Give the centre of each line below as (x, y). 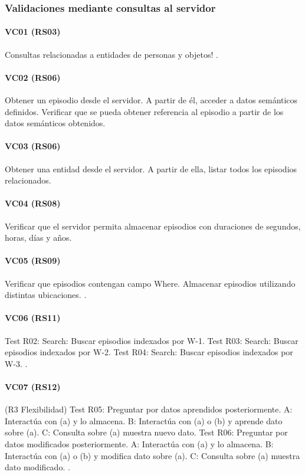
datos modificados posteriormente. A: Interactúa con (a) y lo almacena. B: (139, 443)
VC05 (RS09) (33, 261)
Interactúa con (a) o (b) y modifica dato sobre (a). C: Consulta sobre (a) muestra (152, 455)
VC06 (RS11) (33, 318)
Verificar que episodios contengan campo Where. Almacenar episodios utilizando (150, 283)
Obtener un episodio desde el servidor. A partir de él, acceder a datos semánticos (151, 100)
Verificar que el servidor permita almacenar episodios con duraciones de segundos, (153, 226)
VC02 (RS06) (33, 77)
